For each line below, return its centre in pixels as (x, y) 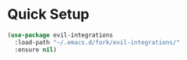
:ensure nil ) (36, 49)
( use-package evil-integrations (60, 35)
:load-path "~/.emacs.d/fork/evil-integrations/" (97, 42)
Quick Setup (48, 14)
